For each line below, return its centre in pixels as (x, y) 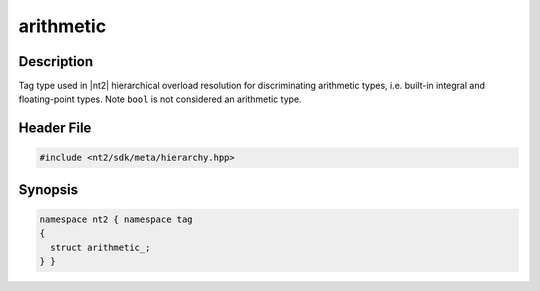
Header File (55, 128)
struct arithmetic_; (100, 247)
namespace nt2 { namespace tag (116, 219)
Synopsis (48, 189)
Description (56, 61)
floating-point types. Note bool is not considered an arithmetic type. (160, 99)
